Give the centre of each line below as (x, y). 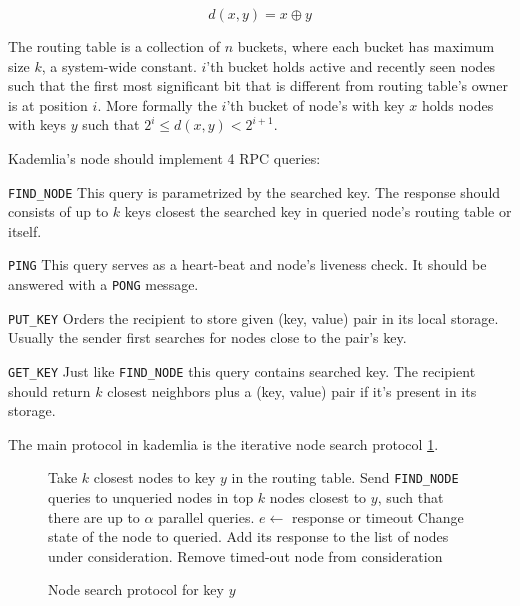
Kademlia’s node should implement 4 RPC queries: (164, 157)
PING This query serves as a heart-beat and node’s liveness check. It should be (247, 264)
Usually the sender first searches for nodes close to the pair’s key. (207, 337)
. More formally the (157, 104)
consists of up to (58, 211)
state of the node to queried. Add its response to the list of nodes (248, 536)
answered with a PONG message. (103, 284)
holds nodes (457, 104)
